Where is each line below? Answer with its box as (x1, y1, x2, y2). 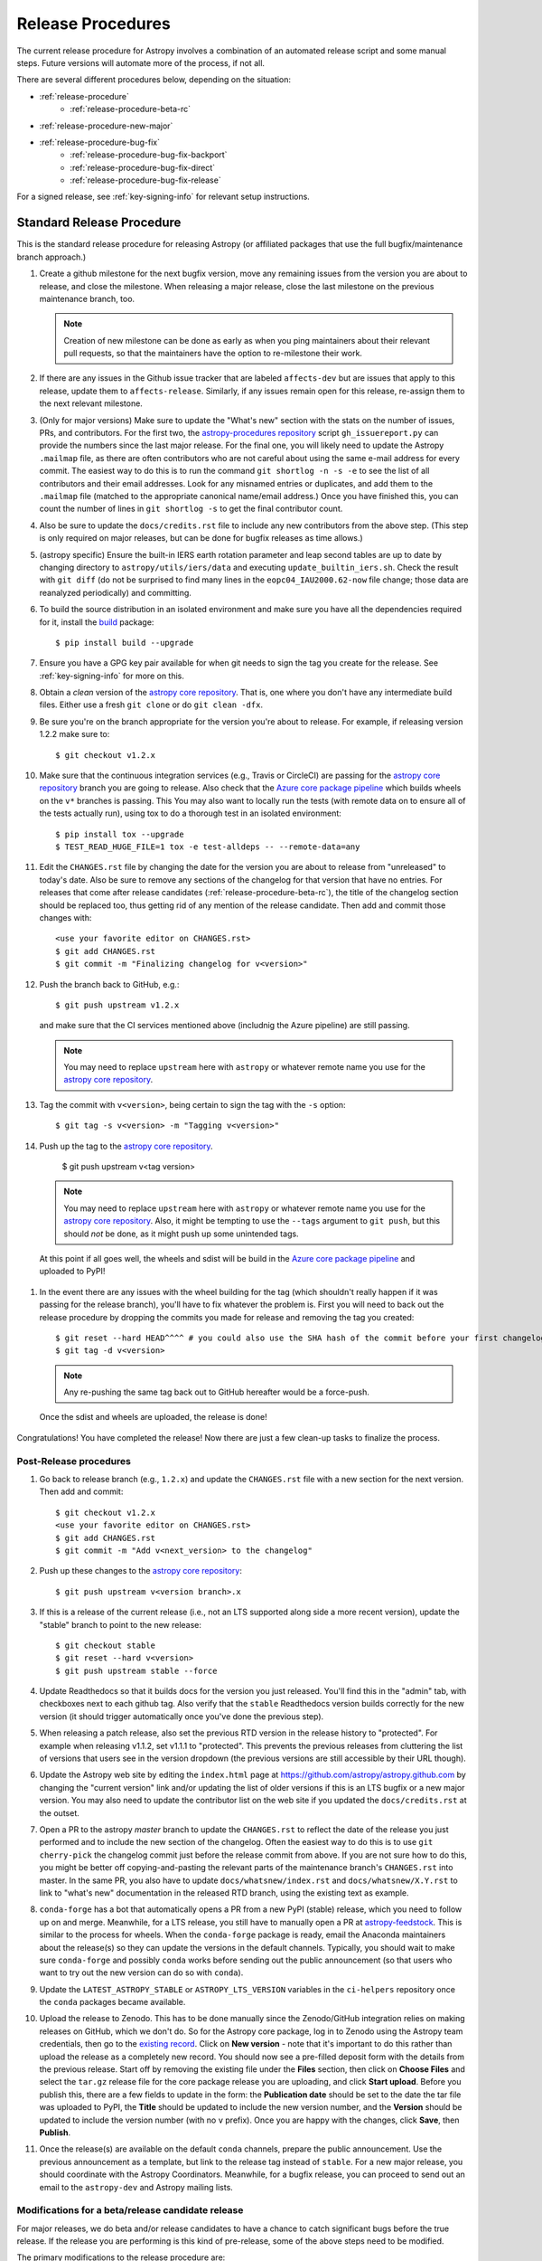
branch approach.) (16, 251, 87, 262)
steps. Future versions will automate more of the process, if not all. (16, 57, 266, 68)
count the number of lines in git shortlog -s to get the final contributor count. (39, 503, 343, 515)
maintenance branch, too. (39, 293, 135, 304)
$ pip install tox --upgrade (55, 828, 184, 839)
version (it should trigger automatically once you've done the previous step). (39, 1710, 324, 1722)
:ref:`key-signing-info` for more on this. (39, 670, 185, 681)
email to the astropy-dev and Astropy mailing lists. (39, 2181, 234, 2192)
